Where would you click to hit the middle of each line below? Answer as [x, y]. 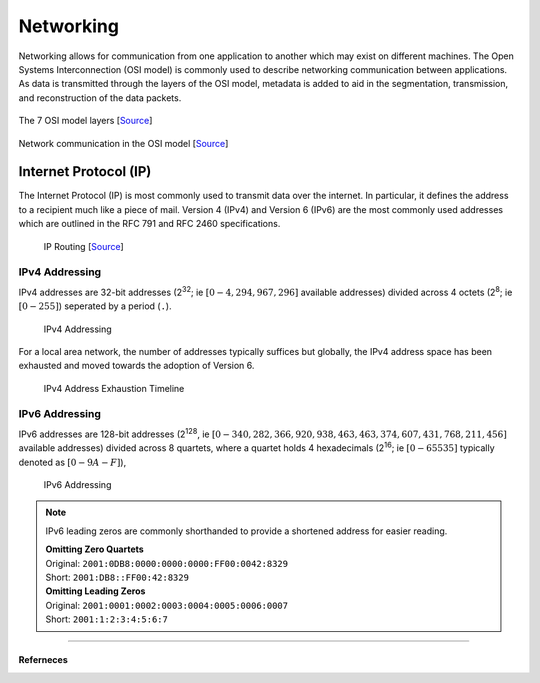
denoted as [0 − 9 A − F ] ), [72, 462]
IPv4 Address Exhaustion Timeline [114, 388]
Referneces [43, 660]
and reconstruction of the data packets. [100, 97]
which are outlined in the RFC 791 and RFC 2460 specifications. [149, 224]
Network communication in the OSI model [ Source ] [123, 143]
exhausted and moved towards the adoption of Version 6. [136, 366]
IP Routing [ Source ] [83, 246]
